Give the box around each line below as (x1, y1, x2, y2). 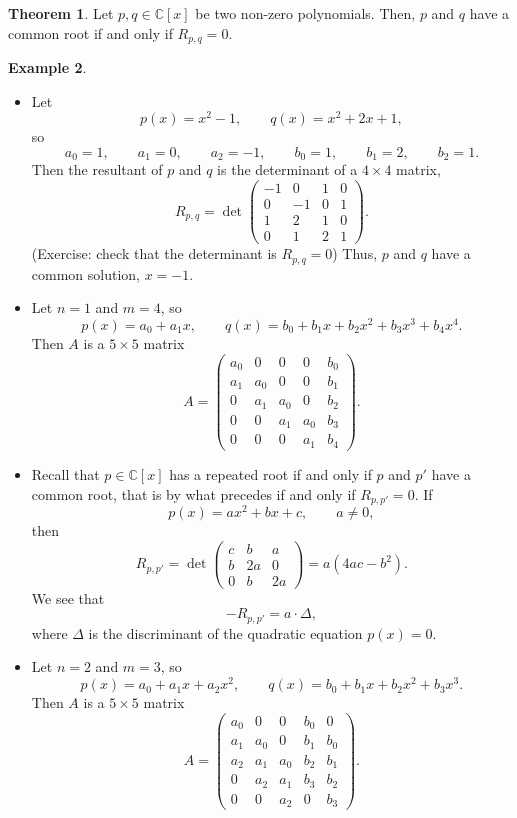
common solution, (31, 263, 140, 284)
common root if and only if (8, 22, 173, 43)
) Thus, (332, 243, 378, 264)
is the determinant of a (217, 159, 358, 180)
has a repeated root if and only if (169, 463, 372, 484)
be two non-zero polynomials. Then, (195, 3, 416, 23)
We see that (31, 587, 105, 608)
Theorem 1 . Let (8, 3, 114, 23)
